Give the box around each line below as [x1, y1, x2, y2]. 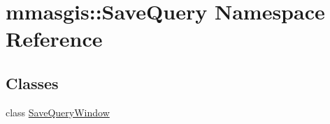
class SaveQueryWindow [6, 104, 110, 119]
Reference [6, 24, 103, 53]
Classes [6, 72, 59, 93]
